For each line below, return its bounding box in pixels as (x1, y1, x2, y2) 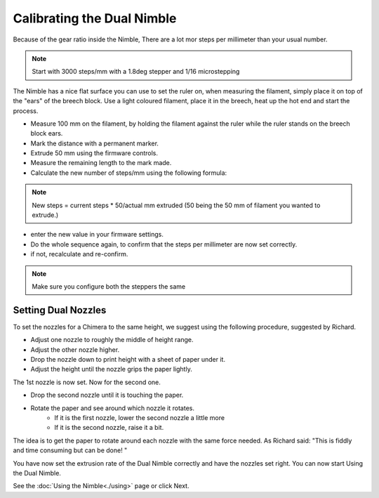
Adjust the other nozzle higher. (30, 345, 119, 354)
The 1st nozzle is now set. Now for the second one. (13, 378, 161, 386)
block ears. (30, 129, 63, 138)
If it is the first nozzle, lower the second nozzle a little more (54, 414, 225, 421)
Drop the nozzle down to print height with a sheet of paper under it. (30, 355, 226, 364)
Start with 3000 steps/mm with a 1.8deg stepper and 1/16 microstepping (32, 67, 240, 76)
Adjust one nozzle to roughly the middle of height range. (30, 336, 194, 344)
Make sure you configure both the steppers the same (32, 282, 186, 291)
